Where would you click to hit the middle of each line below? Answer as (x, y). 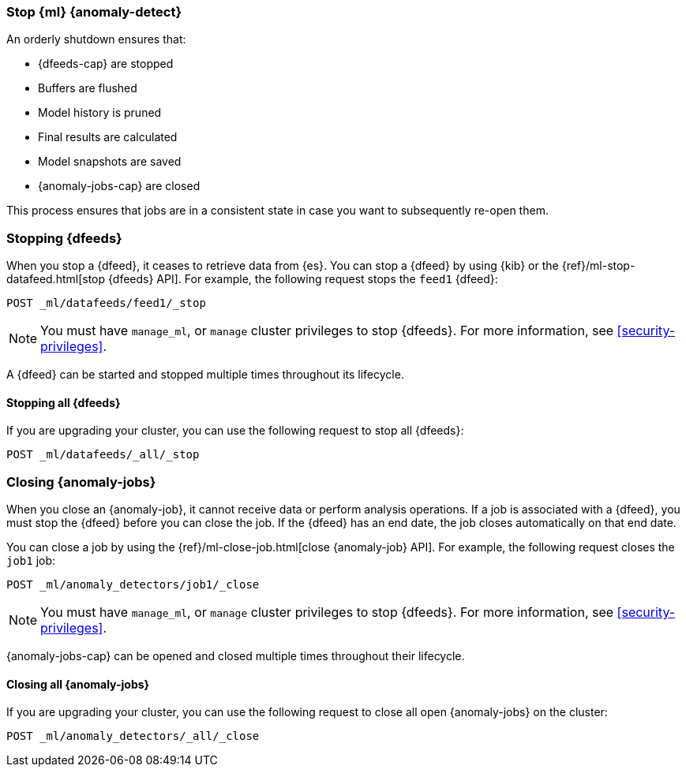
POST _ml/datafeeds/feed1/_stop (106, 303)
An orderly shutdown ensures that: (96, 39)
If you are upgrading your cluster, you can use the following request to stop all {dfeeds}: (235, 431)
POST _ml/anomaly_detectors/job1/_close (133, 585)
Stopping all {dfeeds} (64, 402)
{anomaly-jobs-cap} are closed (119, 186)
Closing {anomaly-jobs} (81, 482)
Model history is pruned (100, 113)
